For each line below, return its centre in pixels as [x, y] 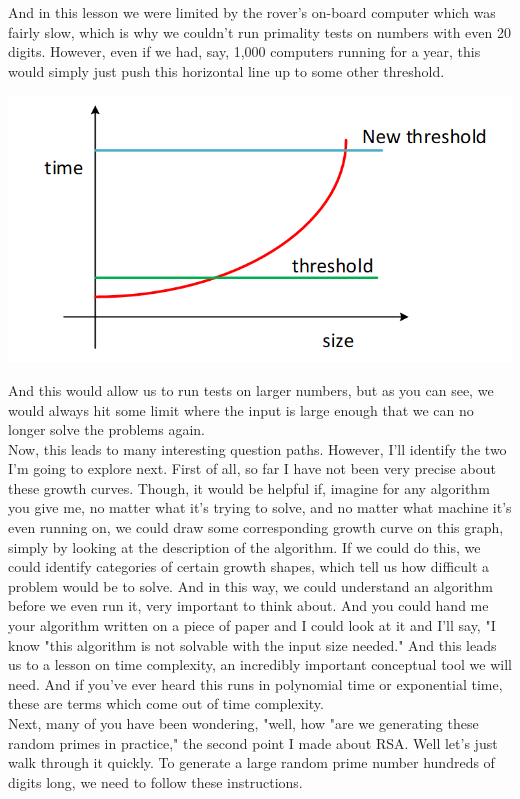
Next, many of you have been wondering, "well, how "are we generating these [243, 723]
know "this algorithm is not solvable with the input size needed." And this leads [252, 644]
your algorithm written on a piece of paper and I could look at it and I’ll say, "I [252, 625]
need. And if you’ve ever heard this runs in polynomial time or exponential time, [255, 683]
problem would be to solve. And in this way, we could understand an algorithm [250, 585]
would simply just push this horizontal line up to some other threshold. [226, 70]
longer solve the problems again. [107, 429]
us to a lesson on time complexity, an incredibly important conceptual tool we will [260, 664]
